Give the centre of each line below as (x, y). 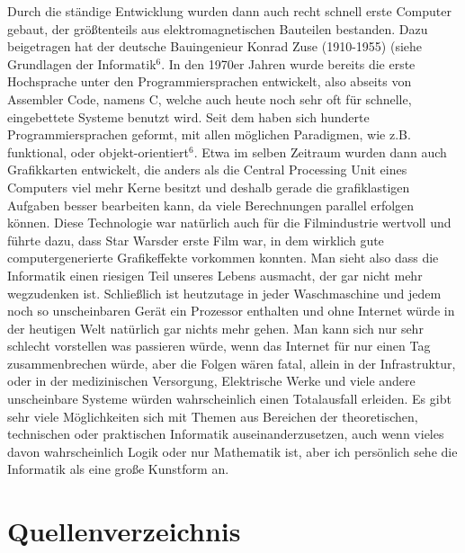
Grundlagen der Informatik (82, 63)
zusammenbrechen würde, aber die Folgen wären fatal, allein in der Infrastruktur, (232, 363)
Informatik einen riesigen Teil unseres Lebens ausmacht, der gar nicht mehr (215, 275)
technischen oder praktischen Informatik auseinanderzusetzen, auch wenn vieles (226, 434)
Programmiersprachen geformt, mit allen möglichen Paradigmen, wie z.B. (209, 134)
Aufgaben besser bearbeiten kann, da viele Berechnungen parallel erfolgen (211, 205)
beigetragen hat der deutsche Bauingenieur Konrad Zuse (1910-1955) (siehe (215, 46)
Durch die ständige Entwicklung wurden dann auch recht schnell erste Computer (229, 11)
